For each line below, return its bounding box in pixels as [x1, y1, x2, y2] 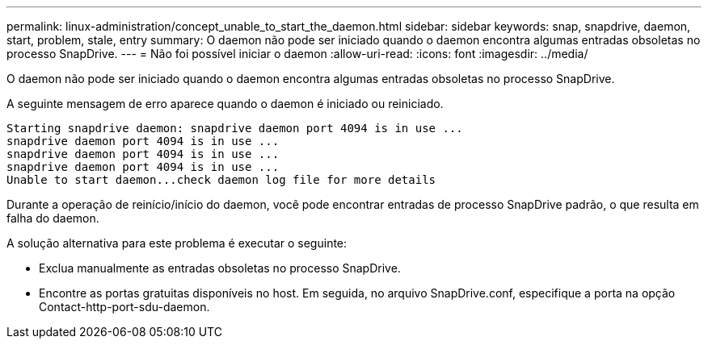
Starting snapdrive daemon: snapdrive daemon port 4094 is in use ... [6, 122, 463, 135]
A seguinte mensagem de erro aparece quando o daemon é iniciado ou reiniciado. [6, 97, 444, 110]
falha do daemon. [6, 211, 99, 225]
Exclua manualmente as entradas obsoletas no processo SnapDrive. [39, 261, 401, 275]
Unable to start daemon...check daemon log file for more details [6, 173, 436, 186]
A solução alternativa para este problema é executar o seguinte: [6, 236, 348, 250]
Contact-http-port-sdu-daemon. [39, 300, 210, 314]
